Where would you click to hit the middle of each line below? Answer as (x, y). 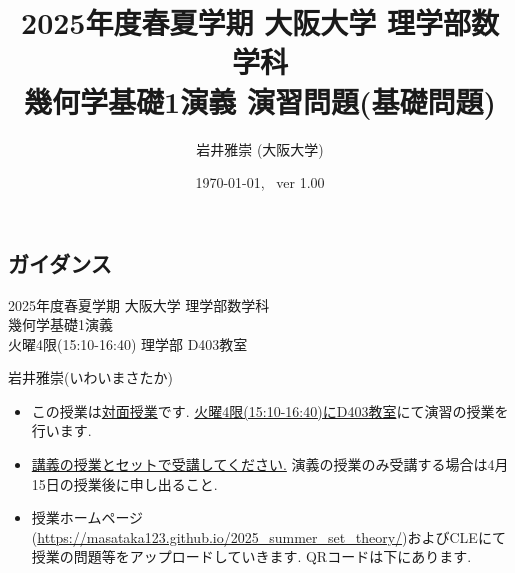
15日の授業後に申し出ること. (124, 483)
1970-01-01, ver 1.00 (260, 182)
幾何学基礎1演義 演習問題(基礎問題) (260, 100)
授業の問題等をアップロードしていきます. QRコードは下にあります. (251, 556)
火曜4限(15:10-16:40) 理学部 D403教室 (128, 343)
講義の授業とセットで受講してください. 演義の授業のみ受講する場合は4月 (270, 464)
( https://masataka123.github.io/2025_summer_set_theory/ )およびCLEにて (268, 536)
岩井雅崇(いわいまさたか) (90, 377)
